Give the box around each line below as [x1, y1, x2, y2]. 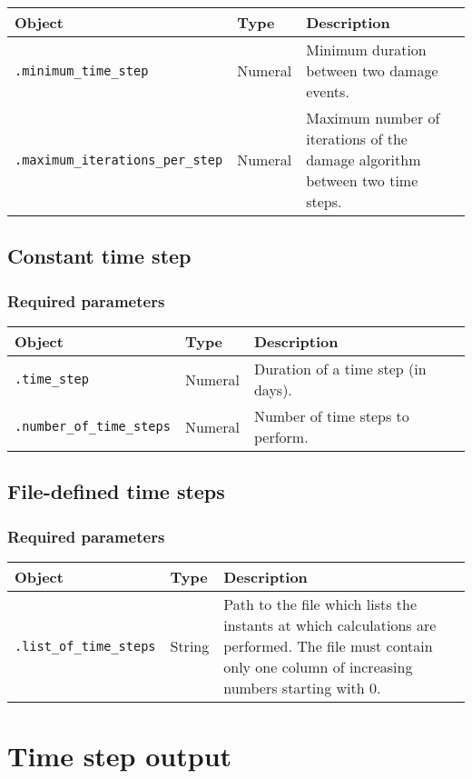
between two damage [306, 60, 438, 81]
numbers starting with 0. [223, 677, 381, 698]
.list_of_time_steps [15, 638, 156, 654]
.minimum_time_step [15, 63, 149, 78]
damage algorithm [306, 149, 421, 170]
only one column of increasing [223, 656, 413, 677]
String [170, 635, 210, 656]
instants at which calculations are [223, 614, 437, 635]
